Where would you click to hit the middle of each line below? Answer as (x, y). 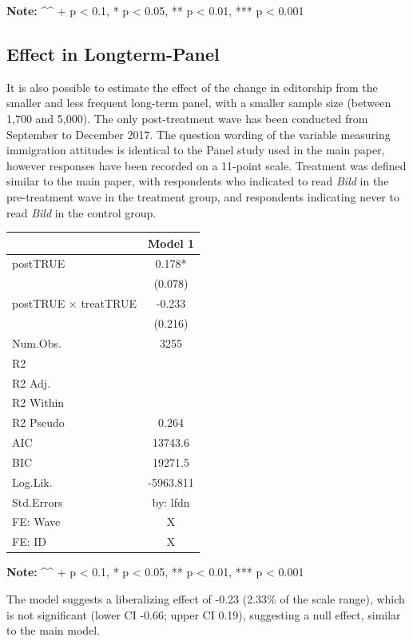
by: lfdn (171, 502)
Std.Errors (38, 502)
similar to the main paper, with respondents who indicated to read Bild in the (198, 181)
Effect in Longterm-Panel (113, 53)
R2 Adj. (32, 382)
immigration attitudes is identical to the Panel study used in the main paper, (196, 150)
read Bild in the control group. (81, 212)
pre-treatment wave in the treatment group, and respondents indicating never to (203, 196)
